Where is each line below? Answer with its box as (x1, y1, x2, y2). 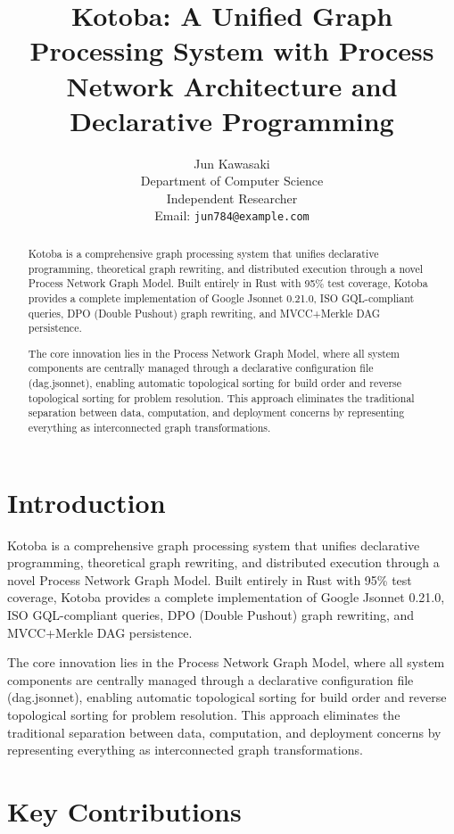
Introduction (7, 483, 166, 520)
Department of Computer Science (140, 171, 324, 190)
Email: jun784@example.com (154, 206, 310, 225)
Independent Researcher (166, 188, 298, 207)
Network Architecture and (66, 67, 398, 103)
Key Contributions (7, 792, 242, 829)
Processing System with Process (29, 32, 434, 69)
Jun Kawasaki (194, 153, 270, 172)
